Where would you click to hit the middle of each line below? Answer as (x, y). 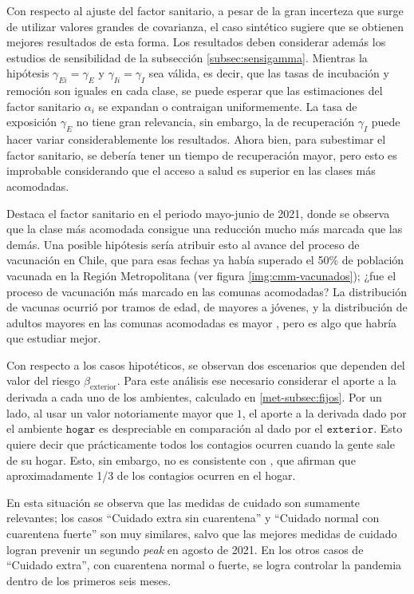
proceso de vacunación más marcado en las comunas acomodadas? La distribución (207, 291)
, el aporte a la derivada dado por (324, 412)
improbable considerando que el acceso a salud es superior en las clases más (191, 170)
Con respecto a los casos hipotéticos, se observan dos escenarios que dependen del (206, 364)
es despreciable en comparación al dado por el (211, 428)
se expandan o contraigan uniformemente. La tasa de (228, 106)
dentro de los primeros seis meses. (89, 580)
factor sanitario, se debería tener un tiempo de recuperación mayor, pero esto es (202, 154)
